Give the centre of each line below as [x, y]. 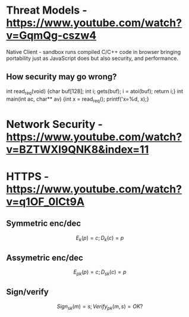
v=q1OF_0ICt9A [45, 201]
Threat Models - [47, 10]
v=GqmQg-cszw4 [51, 36]
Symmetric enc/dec [44, 224]
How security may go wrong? [62, 77]
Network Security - [54, 124]
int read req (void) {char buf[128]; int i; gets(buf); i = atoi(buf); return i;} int [94, 92]
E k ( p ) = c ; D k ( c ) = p [100, 238]
